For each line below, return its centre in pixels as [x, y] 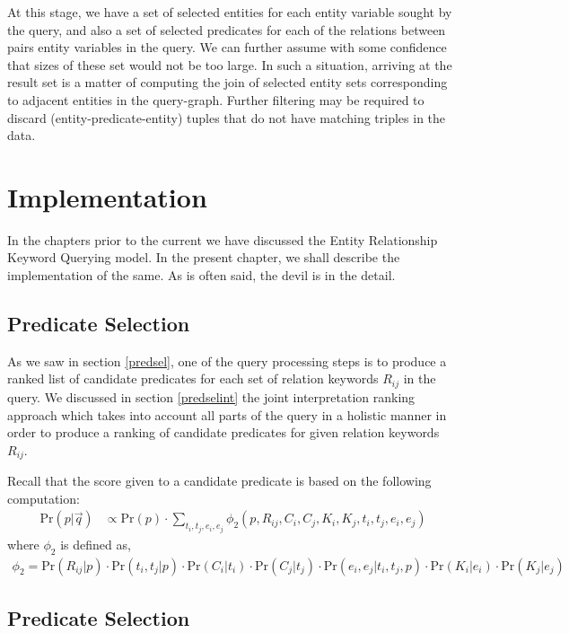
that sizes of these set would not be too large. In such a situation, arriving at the [230, 64]
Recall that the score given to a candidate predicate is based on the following [219, 481]
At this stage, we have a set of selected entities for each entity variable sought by [230, 12]
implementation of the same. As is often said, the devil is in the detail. [201, 275]
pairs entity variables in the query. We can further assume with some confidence [227, 47]
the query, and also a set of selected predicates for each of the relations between [227, 29]
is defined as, [96, 544]
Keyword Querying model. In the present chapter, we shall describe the [204, 257]
